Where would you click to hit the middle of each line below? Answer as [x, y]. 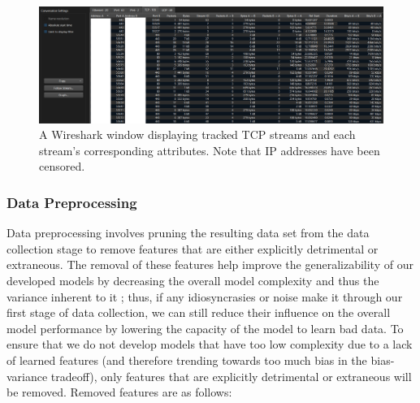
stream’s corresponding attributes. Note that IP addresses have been [210, 150]
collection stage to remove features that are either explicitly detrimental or [193, 248]
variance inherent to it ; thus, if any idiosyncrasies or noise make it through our [205, 296]
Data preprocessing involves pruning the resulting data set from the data [188, 233]
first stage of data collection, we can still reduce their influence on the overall [199, 312]
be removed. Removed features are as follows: [119, 392]
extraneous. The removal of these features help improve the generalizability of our [210, 264]
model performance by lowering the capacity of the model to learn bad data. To [205, 328]
